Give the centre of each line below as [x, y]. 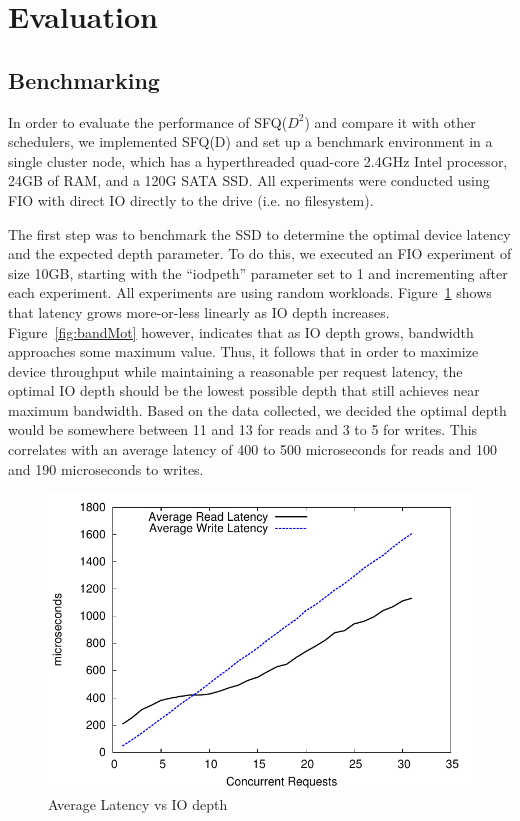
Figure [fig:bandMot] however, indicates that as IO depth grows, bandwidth [241, 331]
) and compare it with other [390, 121]
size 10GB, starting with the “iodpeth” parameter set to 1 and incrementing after [258, 272]
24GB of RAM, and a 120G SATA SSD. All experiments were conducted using [249, 180]
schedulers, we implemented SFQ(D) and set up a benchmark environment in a [250, 141]
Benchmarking [84, 79]
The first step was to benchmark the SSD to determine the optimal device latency [259, 233]
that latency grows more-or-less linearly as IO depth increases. [199, 311]
